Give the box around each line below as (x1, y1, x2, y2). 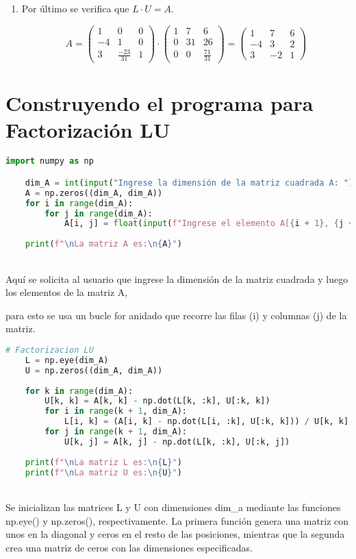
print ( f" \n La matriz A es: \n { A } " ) (25, 239, 182, 249)
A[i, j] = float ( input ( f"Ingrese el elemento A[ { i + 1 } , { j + (64, 219, 354, 229)
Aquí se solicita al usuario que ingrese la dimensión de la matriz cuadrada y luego (5, 271, 348, 286)
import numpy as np (5, 156, 94, 166)
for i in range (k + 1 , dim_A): (44, 406, 187, 417)
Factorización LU (5, 116, 170, 144)
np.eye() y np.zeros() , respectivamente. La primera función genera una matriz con (5, 513, 349, 527)
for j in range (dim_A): (44, 208, 153, 219)
